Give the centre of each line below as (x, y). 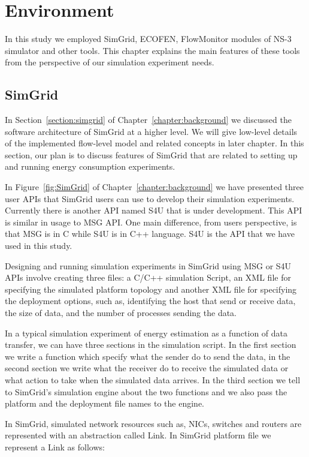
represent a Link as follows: (55, 447)
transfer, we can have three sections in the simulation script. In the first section (151, 345)
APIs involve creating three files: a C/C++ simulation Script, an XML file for (148, 277)
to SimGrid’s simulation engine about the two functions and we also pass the (146, 391)
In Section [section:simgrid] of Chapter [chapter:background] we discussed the (148, 120)
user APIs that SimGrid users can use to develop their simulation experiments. (150, 198)
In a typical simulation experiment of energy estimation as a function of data (146, 333)
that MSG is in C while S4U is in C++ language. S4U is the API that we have (150, 234)
